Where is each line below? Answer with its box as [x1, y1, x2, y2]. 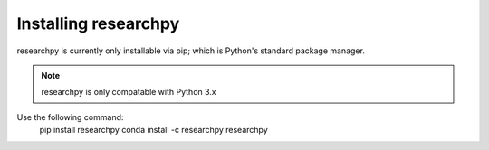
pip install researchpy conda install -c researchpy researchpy [39, 125, 269, 136]
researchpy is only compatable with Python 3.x [41, 87, 216, 98]
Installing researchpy [16, 14, 180, 33]
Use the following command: [16, 111, 124, 122]
